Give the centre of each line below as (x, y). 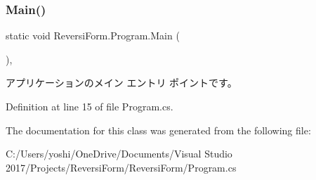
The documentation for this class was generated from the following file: (158, 130)
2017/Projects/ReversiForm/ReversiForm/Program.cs (121, 167)
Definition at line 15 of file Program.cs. (90, 106)
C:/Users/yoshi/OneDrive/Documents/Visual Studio (119, 154)
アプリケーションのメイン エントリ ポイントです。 (121, 83)
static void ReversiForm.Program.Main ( (93, 36)
